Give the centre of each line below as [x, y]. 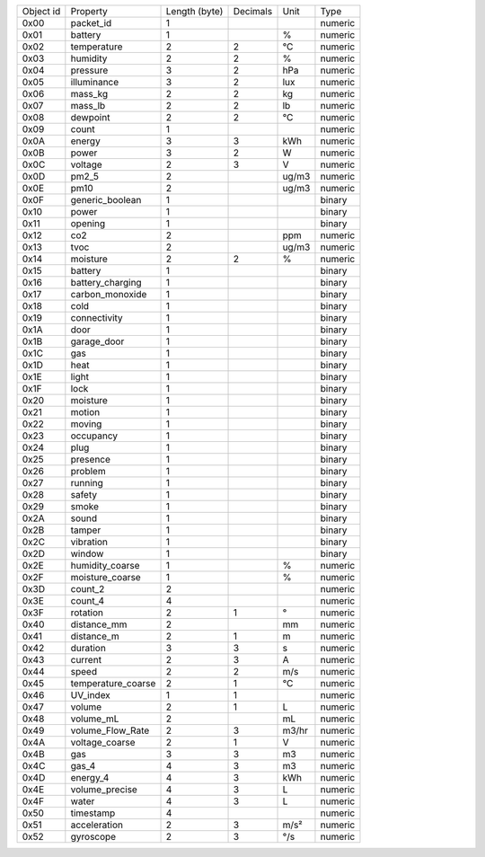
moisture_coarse [106, 577]
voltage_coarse [103, 742]
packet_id [91, 23]
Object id [41, 11]
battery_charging [106, 283]
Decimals [253, 11]
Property [89, 11]
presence [91, 459]
